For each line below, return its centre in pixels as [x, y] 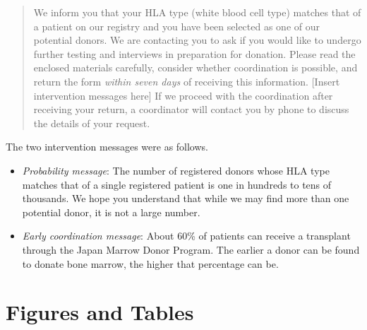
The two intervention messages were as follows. [107, 147]
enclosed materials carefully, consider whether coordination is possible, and [195, 67]
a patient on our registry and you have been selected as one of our [176, 26]
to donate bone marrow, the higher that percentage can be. [150, 263]
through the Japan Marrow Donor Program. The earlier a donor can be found [191, 249]
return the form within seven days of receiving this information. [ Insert [187, 81]
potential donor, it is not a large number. [111, 212]
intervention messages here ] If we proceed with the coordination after [183, 95]
